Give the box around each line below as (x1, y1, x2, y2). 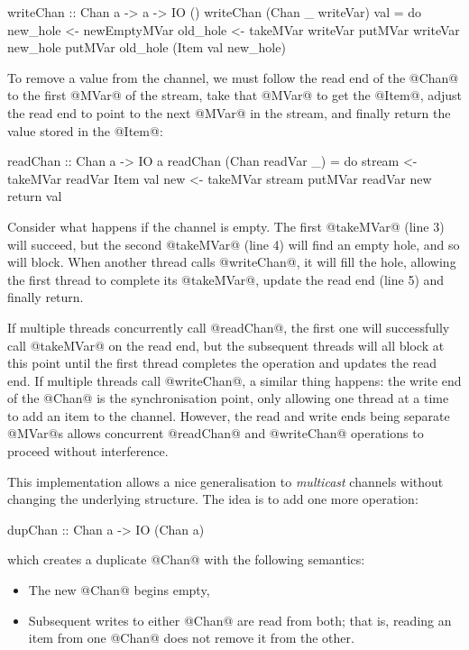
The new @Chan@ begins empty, (28, 581, 210, 600)
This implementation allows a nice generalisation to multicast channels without (7, 471, 444, 490)
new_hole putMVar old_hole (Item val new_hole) (7, 38, 286, 57)
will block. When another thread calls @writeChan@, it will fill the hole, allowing (7, 252, 456, 271)
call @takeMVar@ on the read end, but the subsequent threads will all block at (7, 335, 445, 354)
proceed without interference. (7, 442, 169, 461)
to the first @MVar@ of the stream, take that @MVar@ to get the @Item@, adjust (7, 86, 462, 105)
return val (7, 187, 62, 206)
